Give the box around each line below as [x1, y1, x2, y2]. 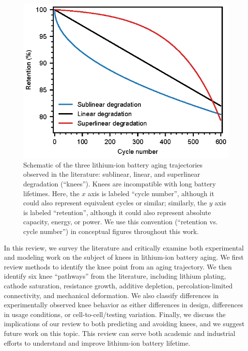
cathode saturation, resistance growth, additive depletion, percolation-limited [4, 281, 233, 291]
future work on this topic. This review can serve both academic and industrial [4, 328, 235, 338]
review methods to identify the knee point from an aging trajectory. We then [4, 261, 232, 271]
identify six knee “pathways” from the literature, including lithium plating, [4, 271, 226, 281]
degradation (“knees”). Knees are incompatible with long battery [23, 179, 216, 189]
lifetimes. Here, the [23, 188, 79, 198]
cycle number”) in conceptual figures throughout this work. [23, 226, 199, 236]
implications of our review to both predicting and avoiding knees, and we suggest [4, 318, 245, 329]
